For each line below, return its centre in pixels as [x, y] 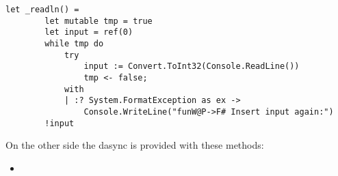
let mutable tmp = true [99, 21]
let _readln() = [42, 10]
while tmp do [74, 43]
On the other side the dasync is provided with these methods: [135, 145]
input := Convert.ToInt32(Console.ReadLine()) [192, 67]
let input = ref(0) [89, 32]
